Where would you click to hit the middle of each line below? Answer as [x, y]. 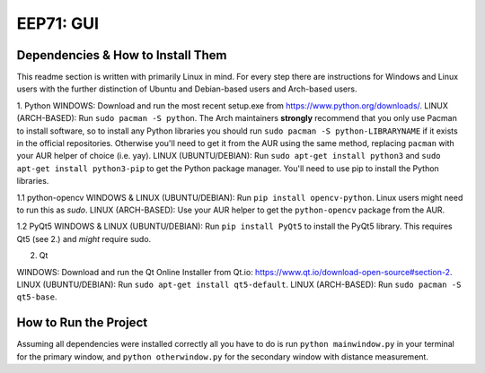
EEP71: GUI [57, 23]
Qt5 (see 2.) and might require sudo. [84, 239]
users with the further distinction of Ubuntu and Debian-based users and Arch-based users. [187, 89]
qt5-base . [37, 297]
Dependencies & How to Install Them [122, 55]
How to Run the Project [82, 323]
